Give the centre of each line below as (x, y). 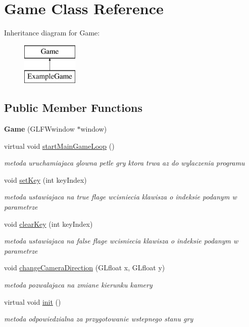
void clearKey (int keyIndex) (48, 223)
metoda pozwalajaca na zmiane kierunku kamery (78, 285)
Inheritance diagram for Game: (52, 33)
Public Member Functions (73, 108)
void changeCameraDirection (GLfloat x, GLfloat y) (85, 268)
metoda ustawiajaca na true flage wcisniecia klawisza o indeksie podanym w (120, 197)
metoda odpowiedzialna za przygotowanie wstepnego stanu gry (99, 319)
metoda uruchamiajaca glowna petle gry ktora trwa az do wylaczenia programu (124, 163)
